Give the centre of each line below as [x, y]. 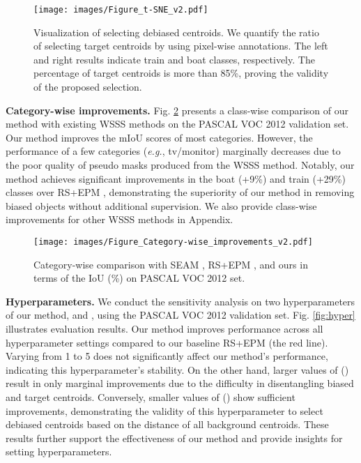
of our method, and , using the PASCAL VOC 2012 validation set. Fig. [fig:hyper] [180, 315]
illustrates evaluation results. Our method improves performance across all [164, 328]
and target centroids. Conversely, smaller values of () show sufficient [151, 396]
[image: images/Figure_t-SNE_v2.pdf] [121, 10]
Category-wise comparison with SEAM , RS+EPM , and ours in [171, 264]
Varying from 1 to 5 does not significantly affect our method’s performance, [167, 356]
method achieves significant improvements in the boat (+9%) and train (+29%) [176, 178]
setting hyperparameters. [59, 451]
